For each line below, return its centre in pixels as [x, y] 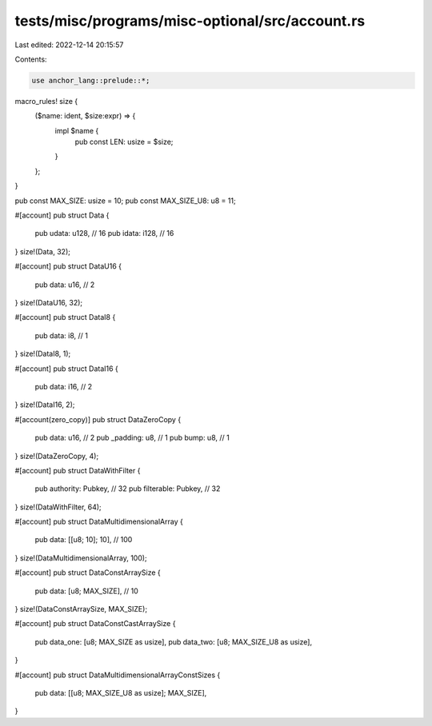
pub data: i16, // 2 [64, 386]
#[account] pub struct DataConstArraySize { [88, 572]
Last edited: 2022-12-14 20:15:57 [69, 45]
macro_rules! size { [46, 101]
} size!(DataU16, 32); [49, 302]
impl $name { [77, 130]
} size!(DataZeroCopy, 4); [57, 456]
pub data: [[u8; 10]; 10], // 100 [84, 540]
